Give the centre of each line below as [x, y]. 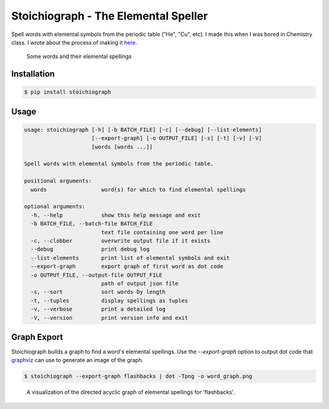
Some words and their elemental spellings [79, 56]
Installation [33, 74]
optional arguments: [55, 207]
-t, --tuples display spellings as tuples [109, 300]
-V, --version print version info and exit [109, 318]
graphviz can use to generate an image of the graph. [77, 360]
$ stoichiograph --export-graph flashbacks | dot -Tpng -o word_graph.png [138, 376]
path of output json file [140, 283]
